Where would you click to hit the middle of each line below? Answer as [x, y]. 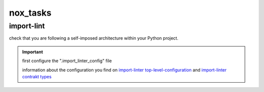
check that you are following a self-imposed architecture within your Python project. [94, 38]
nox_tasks [30, 13]
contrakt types [37, 76]
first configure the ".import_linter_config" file [67, 61]
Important [33, 52]
